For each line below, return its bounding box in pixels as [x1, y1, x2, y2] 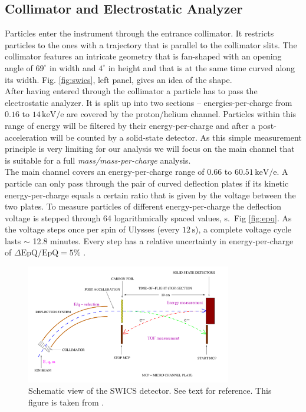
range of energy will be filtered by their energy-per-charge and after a [5, 119, 256, 131]
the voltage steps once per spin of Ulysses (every [5, 223, 180, 235]
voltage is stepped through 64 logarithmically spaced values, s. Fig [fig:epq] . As [5, 211, 292, 224]
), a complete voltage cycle [195, 223, 291, 235]
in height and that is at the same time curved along [108, 61, 295, 74]
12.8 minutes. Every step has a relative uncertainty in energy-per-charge [32, 234, 294, 247]
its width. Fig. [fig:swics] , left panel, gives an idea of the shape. [5, 73, 232, 85]
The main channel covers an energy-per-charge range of [5, 165, 205, 178]
